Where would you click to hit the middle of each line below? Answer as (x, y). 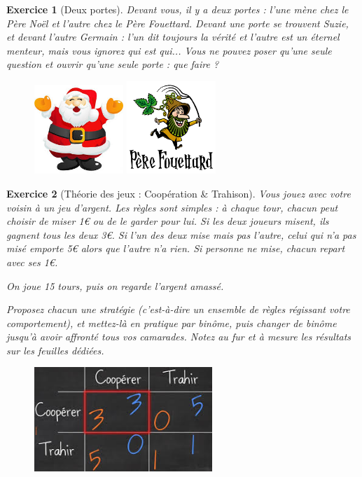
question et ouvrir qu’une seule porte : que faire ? (113, 64)
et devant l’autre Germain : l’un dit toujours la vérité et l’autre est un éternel (173, 37)
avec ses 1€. (32, 262)
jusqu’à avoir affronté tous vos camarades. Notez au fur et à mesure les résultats (179, 337)
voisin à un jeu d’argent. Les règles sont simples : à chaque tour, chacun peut (172, 207)
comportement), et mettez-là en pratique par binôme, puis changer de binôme (172, 323)
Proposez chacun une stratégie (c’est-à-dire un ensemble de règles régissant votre (178, 309)
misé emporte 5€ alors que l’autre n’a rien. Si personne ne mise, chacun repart (176, 248)
